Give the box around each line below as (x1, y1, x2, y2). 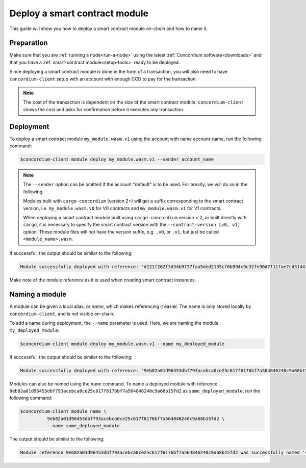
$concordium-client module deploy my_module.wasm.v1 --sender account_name (20, 157, 214, 163)
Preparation (9, 39, 48, 47)
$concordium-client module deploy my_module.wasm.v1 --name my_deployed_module (20, 341, 225, 347)
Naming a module (9, 290, 67, 299)
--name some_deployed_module (46, 423, 120, 429)
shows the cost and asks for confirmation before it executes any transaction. (23, 106, 185, 112)
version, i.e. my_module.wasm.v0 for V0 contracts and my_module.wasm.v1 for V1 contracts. (23, 205, 222, 211)
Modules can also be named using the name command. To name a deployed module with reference (9, 380, 218, 387)
